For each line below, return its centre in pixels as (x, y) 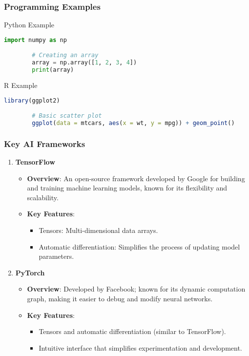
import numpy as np (35, 40)
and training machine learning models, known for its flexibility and (127, 188)
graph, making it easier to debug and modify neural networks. (120, 298)
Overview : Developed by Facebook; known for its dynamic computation (136, 289)
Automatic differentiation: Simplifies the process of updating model (139, 246)
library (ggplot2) (32, 100)
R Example (21, 85)
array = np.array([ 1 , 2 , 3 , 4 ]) (84, 63)
